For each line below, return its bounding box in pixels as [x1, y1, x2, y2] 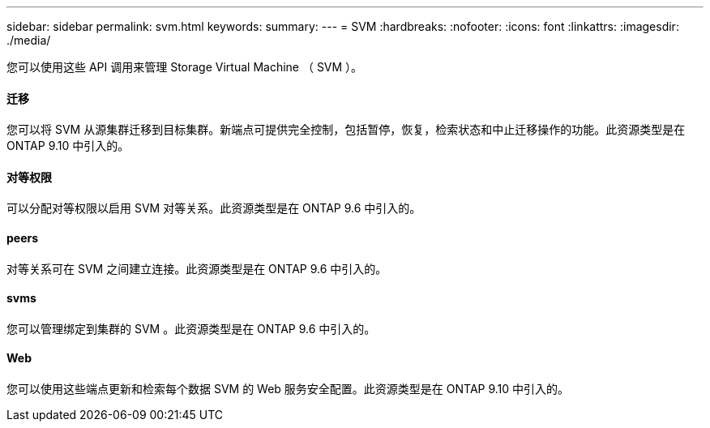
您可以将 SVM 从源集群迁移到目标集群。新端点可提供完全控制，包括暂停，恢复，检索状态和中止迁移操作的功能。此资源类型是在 [6, 122, 686, 137]
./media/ [6, 33, 51, 47]
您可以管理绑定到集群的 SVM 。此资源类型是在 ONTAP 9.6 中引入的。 [6, 321, 376, 336]
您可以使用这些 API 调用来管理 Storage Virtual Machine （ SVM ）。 [6, 60, 363, 74]
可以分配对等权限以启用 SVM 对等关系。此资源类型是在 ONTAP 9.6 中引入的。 [6, 201, 421, 216]
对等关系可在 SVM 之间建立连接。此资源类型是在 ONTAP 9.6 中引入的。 [6, 261, 387, 276]
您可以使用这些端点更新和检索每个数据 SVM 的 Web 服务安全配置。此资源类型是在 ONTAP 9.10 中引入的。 [6, 382, 570, 396]
